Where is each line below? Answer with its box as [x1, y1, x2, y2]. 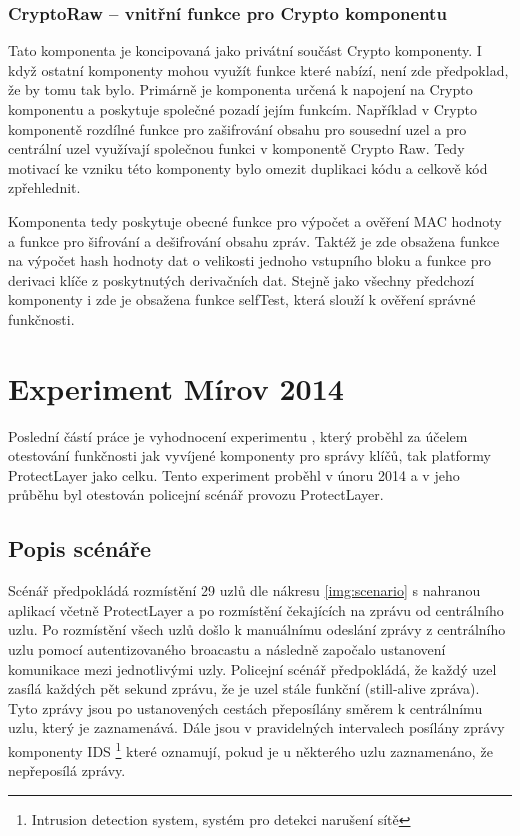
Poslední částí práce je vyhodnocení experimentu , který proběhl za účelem [8, 425, 468, 446]
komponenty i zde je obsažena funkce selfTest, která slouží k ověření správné [8, 289, 476, 310]
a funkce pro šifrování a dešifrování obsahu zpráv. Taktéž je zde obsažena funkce [8, 230, 500, 251]
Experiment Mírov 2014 [8, 367, 344, 408]
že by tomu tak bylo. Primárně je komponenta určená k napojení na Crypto [8, 79, 473, 100]
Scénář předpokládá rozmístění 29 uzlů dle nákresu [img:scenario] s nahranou [8, 580, 481, 601]
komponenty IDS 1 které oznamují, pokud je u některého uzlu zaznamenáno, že [8, 737, 493, 761]
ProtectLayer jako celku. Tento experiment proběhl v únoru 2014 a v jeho [8, 464, 460, 485]
